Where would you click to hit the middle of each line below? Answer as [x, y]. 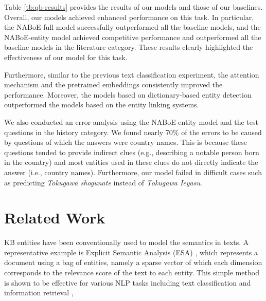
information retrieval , [39, 293]
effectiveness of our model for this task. [66, 57]
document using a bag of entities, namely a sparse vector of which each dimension [133, 262]
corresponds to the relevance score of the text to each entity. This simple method [132, 272]
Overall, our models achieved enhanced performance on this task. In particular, [129, 17]
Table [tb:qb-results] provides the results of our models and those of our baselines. [134, 7]
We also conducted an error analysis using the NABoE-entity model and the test [131, 121]
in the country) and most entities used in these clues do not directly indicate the [131, 162]
